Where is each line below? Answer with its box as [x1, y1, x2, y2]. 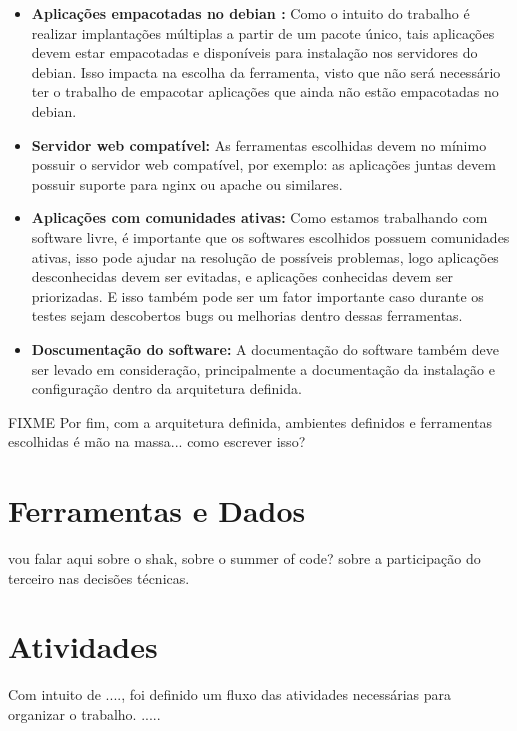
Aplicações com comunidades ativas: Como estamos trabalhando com [31, 207, 488, 228]
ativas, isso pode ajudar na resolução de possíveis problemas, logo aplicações [31, 246, 499, 267]
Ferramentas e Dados [8, 490, 306, 531]
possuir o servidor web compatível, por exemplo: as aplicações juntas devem [31, 154, 496, 175]
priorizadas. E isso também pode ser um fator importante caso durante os [31, 285, 484, 306]
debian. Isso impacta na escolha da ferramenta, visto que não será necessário [31, 61, 501, 82]
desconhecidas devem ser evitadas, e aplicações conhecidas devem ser [31, 266, 454, 287]
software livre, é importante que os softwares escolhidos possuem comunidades [31, 226, 510, 247]
